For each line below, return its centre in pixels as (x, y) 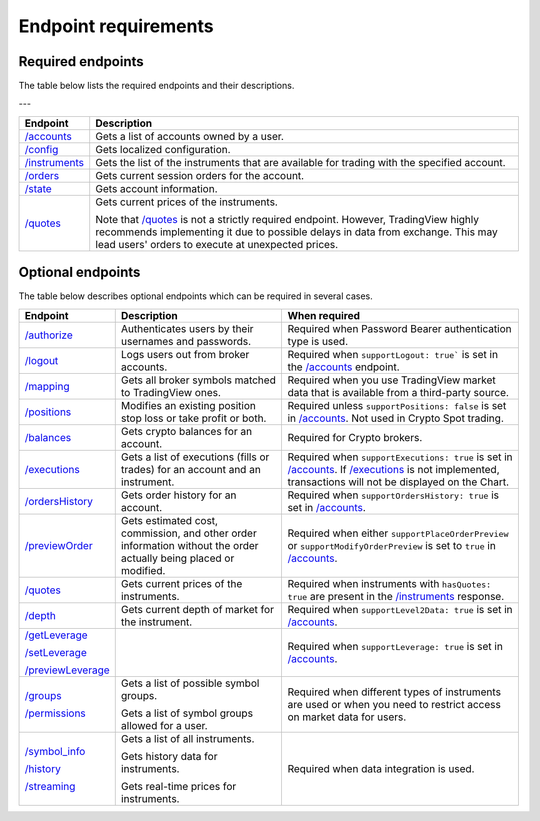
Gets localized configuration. (163, 149)
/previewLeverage (67, 670)
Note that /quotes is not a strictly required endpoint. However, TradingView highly (287, 219)
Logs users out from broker (185, 354)
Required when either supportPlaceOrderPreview (398, 533)
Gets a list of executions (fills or (195, 457)
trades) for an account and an (191, 469)
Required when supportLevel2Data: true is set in (400, 609)
